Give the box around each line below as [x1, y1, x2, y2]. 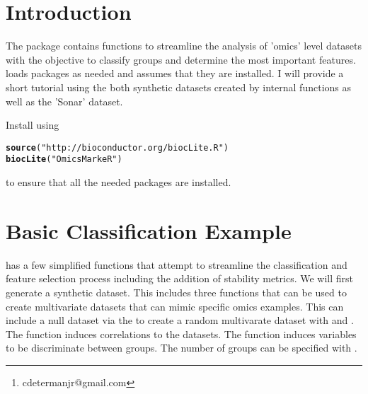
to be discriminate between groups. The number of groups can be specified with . [6, 340, 357, 355]
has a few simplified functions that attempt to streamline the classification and [6, 257, 347, 272]
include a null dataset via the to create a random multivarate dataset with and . [6, 313, 354, 328]
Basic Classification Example [6, 216, 292, 245]
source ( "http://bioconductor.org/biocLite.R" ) [6, 142, 229, 153]
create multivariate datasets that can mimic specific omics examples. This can [6, 299, 344, 313]
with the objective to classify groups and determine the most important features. [6, 52, 356, 66]
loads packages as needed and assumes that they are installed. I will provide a [6, 66, 344, 81]
